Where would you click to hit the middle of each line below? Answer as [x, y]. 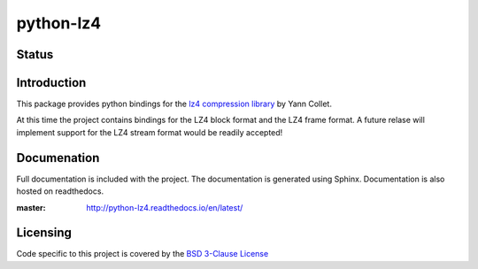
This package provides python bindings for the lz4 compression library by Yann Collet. [174, 104]
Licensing [44, 233]
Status [35, 54]
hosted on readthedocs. [60, 191]
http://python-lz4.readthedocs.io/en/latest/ [165, 207]
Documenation [58, 158]
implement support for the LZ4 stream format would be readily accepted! [150, 132]
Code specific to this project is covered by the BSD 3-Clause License [143, 254]
